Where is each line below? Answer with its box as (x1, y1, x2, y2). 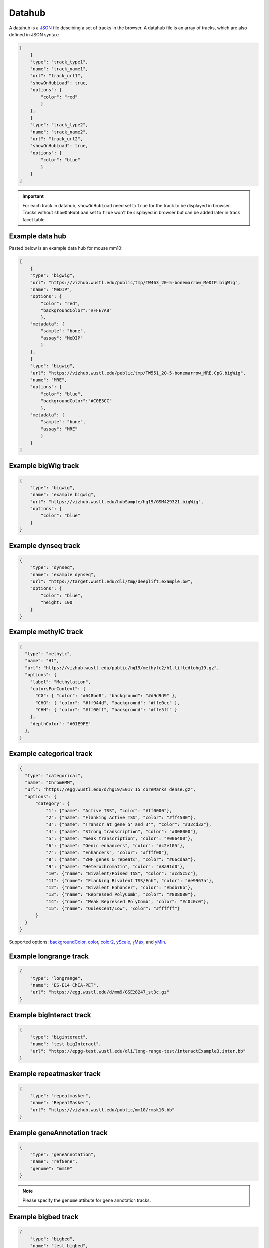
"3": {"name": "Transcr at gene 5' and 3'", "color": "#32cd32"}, (45, 822, 212, 827)
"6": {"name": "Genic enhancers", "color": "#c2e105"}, (45, 843, 185, 848)
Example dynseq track (9, 541, 81, 550)
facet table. (22, 216, 46, 222)
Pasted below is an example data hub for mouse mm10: (9, 245, 123, 251)
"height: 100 (40, 600, 73, 605)
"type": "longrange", (30, 975, 83, 981)
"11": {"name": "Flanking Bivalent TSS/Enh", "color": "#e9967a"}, (45, 878, 214, 883)
